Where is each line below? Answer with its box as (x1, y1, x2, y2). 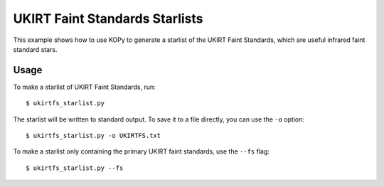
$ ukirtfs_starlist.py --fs (26, 164, 124, 172)
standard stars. (13, 45, 58, 53)
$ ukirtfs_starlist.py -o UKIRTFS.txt (26, 132, 161, 140)
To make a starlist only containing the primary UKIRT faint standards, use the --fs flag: (13, 147, 270, 156)
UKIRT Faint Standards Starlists (13, 11, 203, 26)
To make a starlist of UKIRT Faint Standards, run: (13, 82, 156, 91)
